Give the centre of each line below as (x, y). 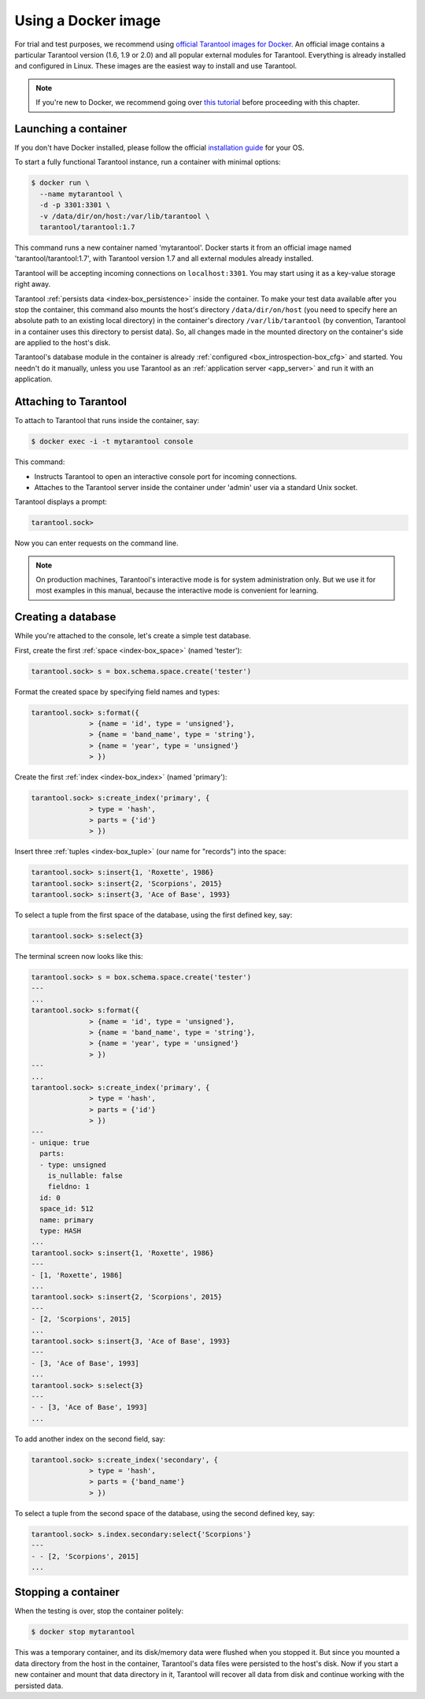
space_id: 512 (67, 1209)
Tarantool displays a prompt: (61, 502)
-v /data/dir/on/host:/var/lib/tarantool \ (125, 216)
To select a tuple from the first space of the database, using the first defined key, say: (153, 915)
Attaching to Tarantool (71, 402)
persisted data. (39, 1686)
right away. (33, 284)
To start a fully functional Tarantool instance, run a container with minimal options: (148, 162)
